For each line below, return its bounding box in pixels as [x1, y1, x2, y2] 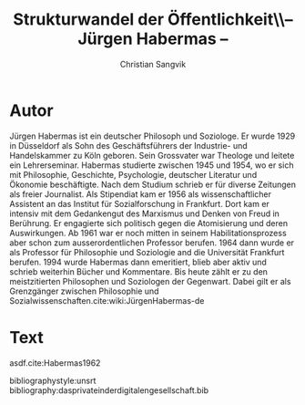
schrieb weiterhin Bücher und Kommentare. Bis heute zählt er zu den [9, 265, 269, 277]
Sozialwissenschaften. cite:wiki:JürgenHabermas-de [9, 295, 205, 306]
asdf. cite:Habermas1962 [9, 357, 101, 369]
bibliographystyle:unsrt [9, 375, 97, 386]
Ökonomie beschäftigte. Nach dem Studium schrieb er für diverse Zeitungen [9, 179, 296, 190]
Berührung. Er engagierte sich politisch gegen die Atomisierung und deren [9, 217, 289, 228]
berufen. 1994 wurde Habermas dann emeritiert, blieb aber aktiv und [9, 256, 267, 267]
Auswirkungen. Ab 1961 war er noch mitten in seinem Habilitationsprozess [9, 227, 287, 238]
